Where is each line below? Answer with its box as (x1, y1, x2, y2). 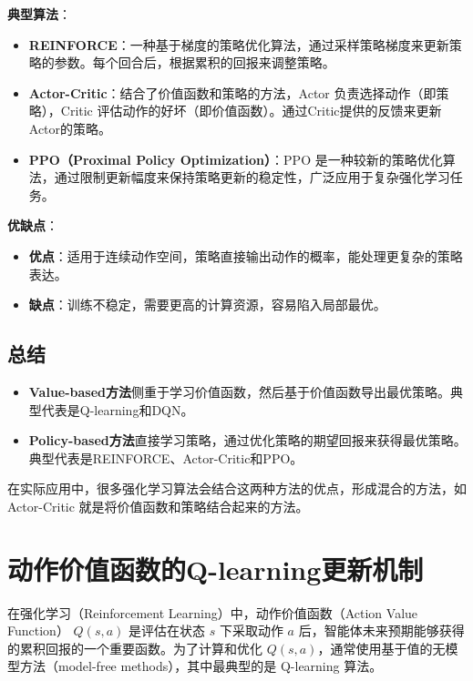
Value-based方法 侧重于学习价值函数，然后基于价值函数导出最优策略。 (28, 381, 451, 401)
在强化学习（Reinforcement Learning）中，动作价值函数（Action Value (7, 603, 418, 622)
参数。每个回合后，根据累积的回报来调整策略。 (54, 53, 335, 72)
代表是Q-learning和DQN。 (41, 400, 194, 419)
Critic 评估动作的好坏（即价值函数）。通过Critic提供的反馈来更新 (60, 101, 442, 120)
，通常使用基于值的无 (317, 638, 446, 657)
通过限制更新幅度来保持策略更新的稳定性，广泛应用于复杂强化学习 (54, 168, 450, 187)
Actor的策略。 (28, 118, 112, 137)
